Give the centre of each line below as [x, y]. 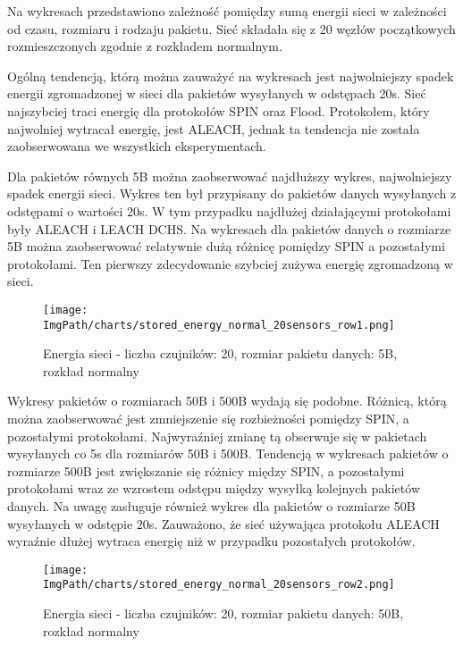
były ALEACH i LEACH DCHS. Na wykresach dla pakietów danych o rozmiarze [229, 228]
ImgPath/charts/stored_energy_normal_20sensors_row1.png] [219, 325]
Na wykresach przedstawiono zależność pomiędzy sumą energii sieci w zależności [227, 11]
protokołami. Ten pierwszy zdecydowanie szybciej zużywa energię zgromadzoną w [230, 263]
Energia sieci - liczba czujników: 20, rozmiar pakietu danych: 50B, [223, 613]
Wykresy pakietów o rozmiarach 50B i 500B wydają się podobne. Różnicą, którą [227, 401]
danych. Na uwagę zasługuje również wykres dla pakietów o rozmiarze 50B [211, 505]
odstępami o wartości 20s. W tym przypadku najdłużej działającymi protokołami [229, 210]
